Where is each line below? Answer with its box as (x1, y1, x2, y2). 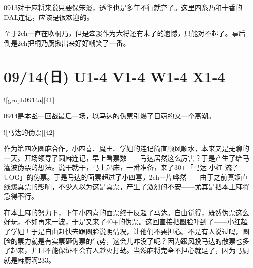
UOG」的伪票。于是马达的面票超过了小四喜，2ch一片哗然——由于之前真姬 (4, 172, 241, 182)
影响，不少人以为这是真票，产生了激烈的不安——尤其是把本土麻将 (37, 181, 249, 191)
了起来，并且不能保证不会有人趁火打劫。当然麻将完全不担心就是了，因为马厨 (4, 245, 249, 255)
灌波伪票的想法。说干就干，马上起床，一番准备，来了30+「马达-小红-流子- (4, 162, 241, 172)
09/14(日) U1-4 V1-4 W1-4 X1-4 (4, 66, 225, 86)
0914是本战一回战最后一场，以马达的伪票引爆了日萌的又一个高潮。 (4, 111, 215, 121)
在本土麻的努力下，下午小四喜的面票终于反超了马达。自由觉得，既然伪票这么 (4, 207, 249, 217)
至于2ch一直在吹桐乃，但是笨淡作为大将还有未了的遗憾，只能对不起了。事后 (4, 28, 246, 38)
